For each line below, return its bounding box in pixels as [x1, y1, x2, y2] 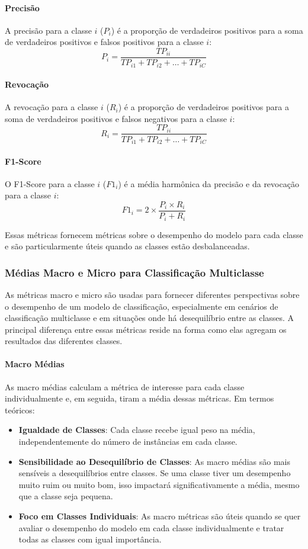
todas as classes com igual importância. [18, 533, 162, 545]
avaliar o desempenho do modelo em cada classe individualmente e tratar [18, 521, 284, 534]
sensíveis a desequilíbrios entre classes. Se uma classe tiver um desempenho [18, 467, 291, 479]
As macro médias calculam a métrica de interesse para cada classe [5, 380, 245, 393]
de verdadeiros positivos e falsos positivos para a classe [5, 36, 204, 48]
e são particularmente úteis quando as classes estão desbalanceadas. [5, 240, 250, 252]
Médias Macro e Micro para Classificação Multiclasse [5, 265, 264, 280]
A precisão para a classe [5, 24, 92, 36]
